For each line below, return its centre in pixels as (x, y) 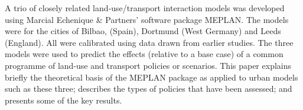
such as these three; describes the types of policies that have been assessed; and (149, 89)
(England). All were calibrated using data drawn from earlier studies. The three (149, 42)
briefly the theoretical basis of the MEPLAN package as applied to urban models (151, 77)
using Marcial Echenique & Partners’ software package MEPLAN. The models (147, 19)
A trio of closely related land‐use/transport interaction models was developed (145, 8)
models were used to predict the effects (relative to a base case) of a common (144, 54)
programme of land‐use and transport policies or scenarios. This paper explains (148, 65)
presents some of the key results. (63, 100)
